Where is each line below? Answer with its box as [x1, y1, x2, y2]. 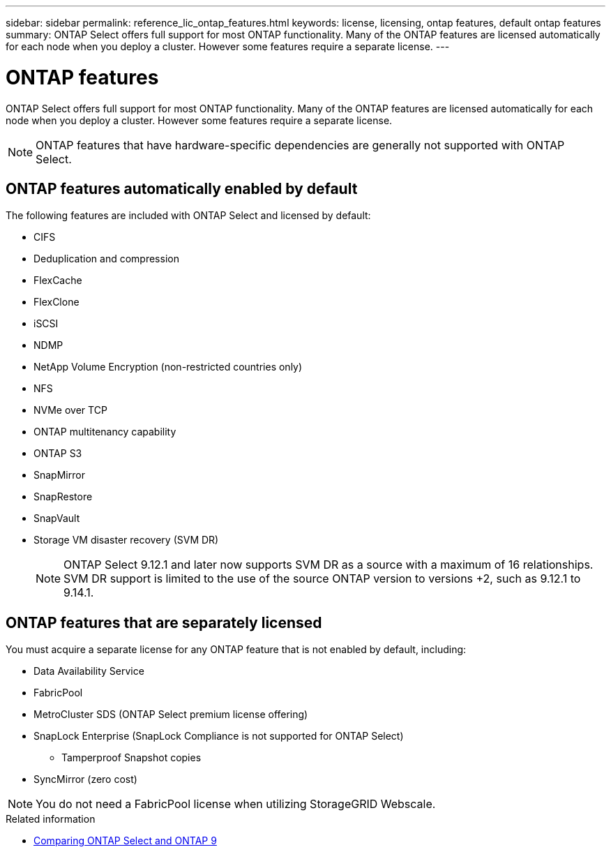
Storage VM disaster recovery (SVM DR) [33, 534, 219, 546]
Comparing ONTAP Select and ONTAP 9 [33, 835, 217, 847]
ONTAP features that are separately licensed [6, 613, 322, 631]
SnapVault [33, 512, 80, 525]
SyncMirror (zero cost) [33, 773, 137, 786]
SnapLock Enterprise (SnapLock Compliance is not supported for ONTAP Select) [33, 730, 404, 742]
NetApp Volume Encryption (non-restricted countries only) [33, 361, 303, 373]
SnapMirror [33, 469, 85, 481]
